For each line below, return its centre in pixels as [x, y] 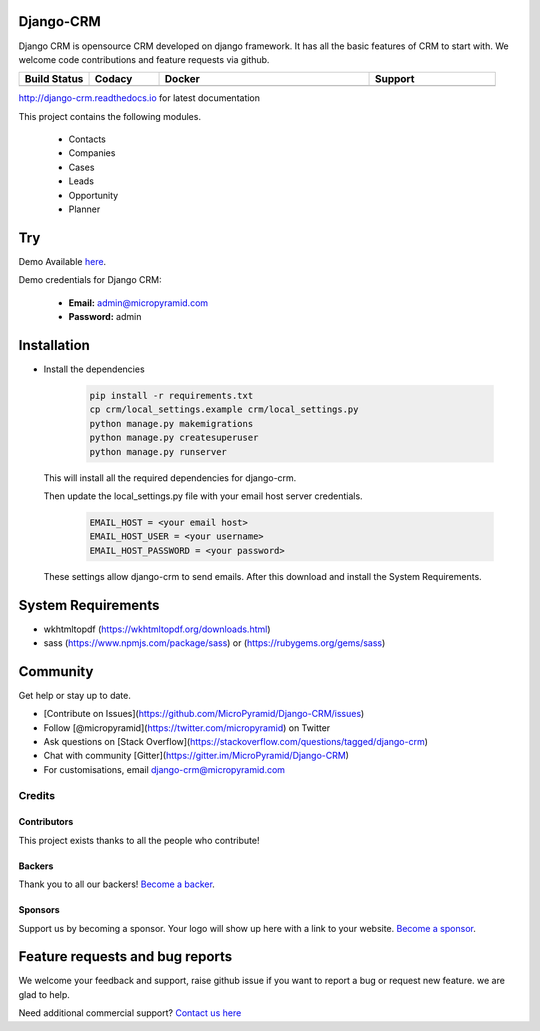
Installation [54, 345]
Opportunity [93, 195]
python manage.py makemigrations [171, 423]
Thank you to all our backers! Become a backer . [116, 884]
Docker [182, 79]
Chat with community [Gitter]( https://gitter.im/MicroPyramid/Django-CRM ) [196, 756]
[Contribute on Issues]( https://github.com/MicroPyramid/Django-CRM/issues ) [204, 714]
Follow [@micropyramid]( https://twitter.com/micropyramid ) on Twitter [187, 727]
